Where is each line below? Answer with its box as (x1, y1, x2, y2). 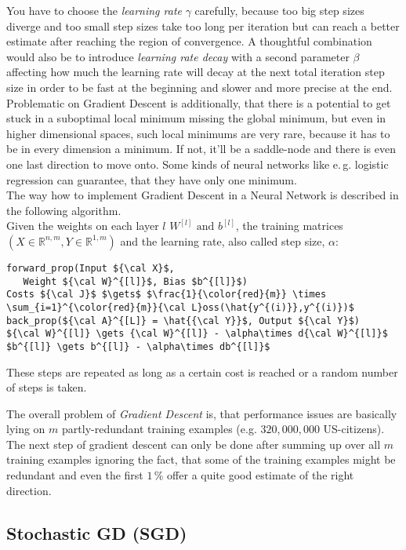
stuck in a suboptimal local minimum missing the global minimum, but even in (6, 110, 386, 126)
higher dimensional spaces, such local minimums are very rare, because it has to (6, 125, 390, 141)
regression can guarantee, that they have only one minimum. (6, 171, 297, 188)
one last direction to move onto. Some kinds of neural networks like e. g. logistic (6, 155, 389, 172)
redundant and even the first (6, 467, 143, 483)
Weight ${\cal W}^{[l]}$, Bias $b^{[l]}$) (23, 275, 248, 287)
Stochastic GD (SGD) (6, 520, 187, 545)
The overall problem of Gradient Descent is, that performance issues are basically (6, 405, 397, 421)
